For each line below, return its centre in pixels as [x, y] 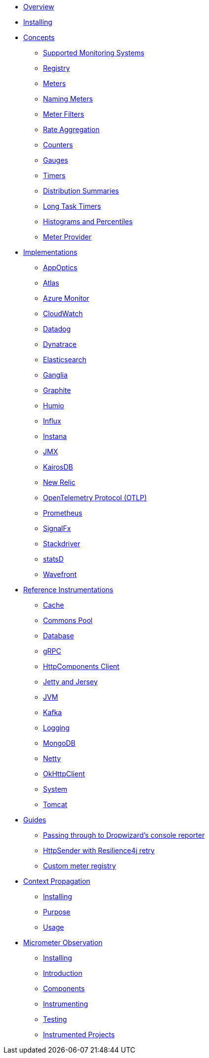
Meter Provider [67, 237]
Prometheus [63, 513]
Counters [58, 145]
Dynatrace [60, 344]
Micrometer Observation [63, 942]
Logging [56, 728]
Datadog [57, 329]
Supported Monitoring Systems [94, 53]
